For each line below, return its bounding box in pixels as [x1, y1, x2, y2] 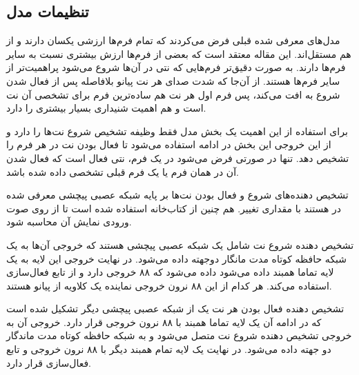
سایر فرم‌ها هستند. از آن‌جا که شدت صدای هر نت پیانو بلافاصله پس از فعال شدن [6, 73, 340, 88]
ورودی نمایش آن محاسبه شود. [6, 214, 132, 229]
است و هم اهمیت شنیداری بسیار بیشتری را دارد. [6, 101, 206, 115]
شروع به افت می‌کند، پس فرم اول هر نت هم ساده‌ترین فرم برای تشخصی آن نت [6, 87, 340, 101]
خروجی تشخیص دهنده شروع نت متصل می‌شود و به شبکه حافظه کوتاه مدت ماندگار [6, 328, 352, 343]
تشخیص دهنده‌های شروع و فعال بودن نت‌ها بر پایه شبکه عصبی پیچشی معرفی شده [6, 187, 349, 202]
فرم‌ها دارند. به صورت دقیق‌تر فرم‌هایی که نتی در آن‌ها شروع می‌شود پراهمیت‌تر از [6, 60, 346, 74]
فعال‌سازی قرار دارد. [6, 355, 92, 369]
